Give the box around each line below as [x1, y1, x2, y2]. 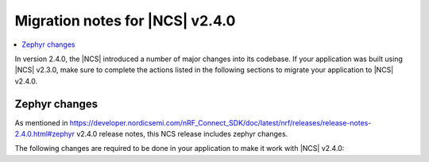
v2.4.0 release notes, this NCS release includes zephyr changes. [76, 129, 288, 139]
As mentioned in [14, 118, 68, 127]
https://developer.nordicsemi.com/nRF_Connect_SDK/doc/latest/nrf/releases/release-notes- [69, 118, 372, 127]
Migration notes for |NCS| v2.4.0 [14, 12, 236, 29]
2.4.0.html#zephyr [14, 129, 75, 139]
